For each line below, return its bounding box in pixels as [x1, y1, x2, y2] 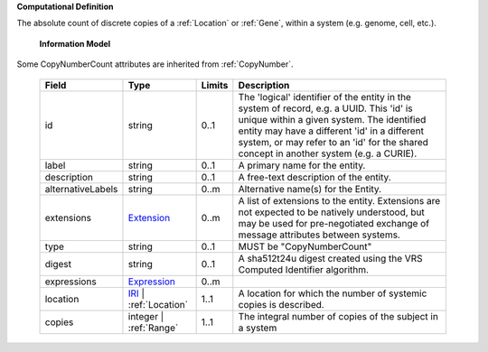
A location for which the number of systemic [238, 287, 427, 300]
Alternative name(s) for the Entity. [238, 182, 382, 195]
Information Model [39, 38, 111, 49]
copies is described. [238, 298, 324, 310]
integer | [127, 310, 164, 322]
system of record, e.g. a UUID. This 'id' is [238, 102, 413, 115]
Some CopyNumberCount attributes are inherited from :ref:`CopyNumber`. [16, 59, 294, 69]
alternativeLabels [44, 182, 118, 195]
